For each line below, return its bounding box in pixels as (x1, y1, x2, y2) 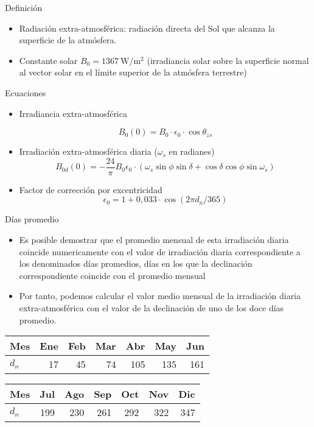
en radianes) (169, 145, 215, 158)
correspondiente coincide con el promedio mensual (19, 269, 206, 281)
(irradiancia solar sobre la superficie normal (147, 54, 309, 66)
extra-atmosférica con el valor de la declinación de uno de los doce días (19, 301, 284, 314)
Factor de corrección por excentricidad (19, 183, 162, 196)
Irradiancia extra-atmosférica (19, 107, 127, 119)
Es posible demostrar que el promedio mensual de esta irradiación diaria (19, 233, 289, 245)
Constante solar (19, 54, 78, 66)
